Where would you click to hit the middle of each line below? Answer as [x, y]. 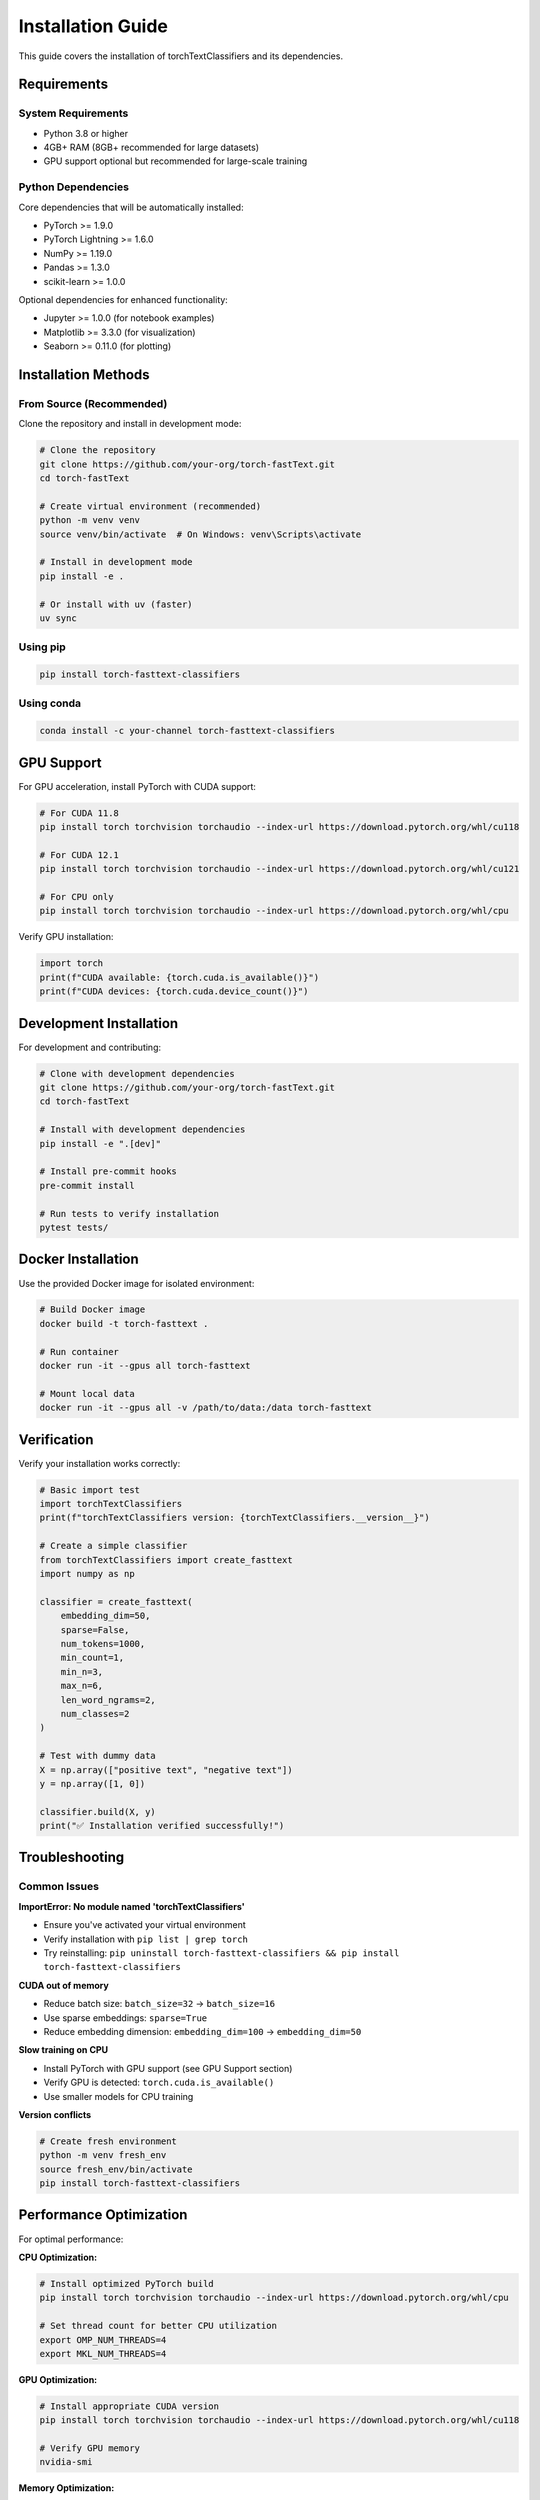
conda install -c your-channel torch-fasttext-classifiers [187, 731]
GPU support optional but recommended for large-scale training [175, 161]
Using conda [50, 703]
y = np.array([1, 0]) [92, 1783]
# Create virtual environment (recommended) [150, 506]
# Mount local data [87, 1393]
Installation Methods [84, 374]
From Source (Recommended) [93, 403]
